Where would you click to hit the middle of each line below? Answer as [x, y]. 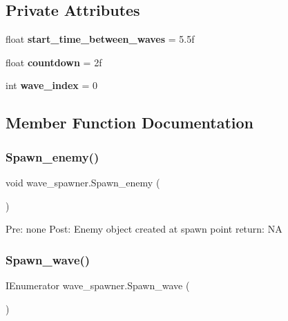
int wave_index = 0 [52, 85]
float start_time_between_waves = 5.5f [100, 39]
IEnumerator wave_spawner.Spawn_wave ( [98, 285]
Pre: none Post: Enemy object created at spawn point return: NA [144, 229]
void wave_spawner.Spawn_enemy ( [83, 182]
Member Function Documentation [130, 123]
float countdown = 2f [54, 62]
